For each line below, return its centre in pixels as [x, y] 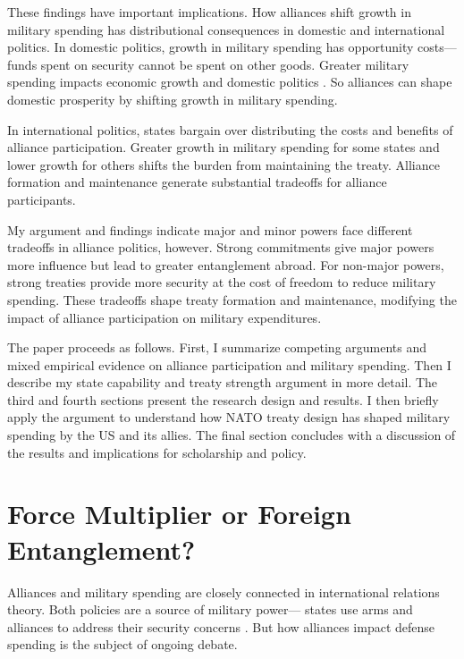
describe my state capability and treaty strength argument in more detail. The [223, 382]
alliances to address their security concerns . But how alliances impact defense [221, 626]
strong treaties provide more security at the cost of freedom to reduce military [222, 282]
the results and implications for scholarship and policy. [157, 452]
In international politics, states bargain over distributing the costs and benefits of [230, 129]
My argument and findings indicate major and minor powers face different [210, 229]
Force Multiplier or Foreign [179, 514]
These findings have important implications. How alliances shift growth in [209, 12]
